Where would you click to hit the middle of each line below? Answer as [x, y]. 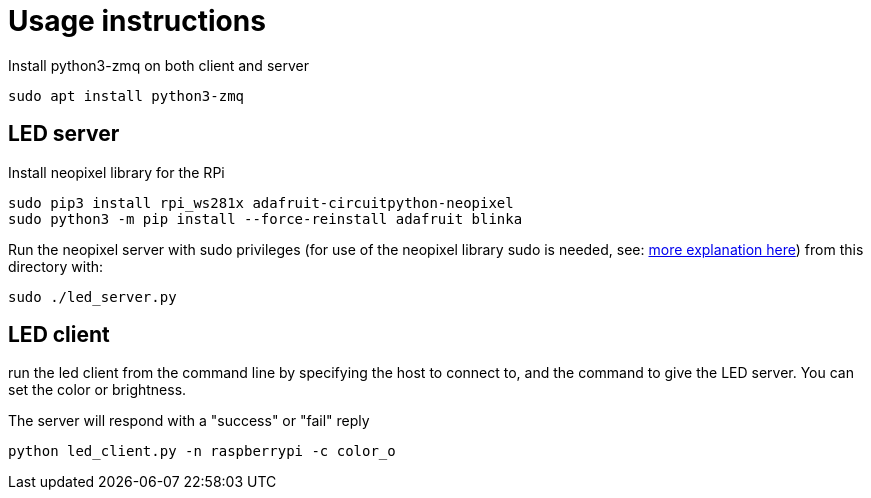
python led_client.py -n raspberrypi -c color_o [202, 451]
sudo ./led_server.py [92, 296]
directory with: [56, 266]
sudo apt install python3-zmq [126, 95]
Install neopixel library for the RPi [116, 172]
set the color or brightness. [97, 390]
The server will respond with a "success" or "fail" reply [189, 421]
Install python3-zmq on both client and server [158, 65]
